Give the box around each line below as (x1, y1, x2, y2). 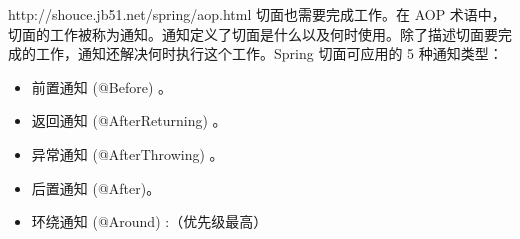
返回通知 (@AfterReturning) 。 (31, 110, 227, 131)
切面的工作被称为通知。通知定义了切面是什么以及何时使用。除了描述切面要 (8, 23, 498, 44)
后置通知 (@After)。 (31, 177, 161, 198)
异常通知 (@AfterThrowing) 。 (31, 143, 224, 164)
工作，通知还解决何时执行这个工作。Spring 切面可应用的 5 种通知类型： (35, 43, 503, 64)
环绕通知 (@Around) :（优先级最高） (31, 211, 268, 232)
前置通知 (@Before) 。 (31, 76, 173, 97)
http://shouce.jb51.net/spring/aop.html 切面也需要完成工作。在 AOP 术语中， (8, 4, 506, 24)
